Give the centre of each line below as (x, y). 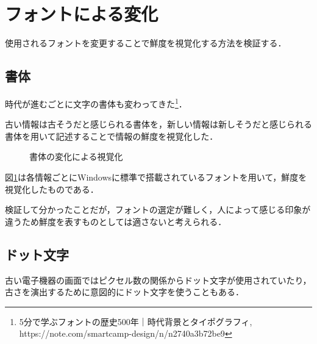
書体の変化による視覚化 (76, 156)
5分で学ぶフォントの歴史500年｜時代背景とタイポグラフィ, (136, 321)
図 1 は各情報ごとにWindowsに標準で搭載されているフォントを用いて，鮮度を (156, 177)
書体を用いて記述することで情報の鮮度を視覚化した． (112, 136)
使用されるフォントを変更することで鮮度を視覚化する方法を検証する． (146, 43)
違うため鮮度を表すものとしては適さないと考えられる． (116, 221)
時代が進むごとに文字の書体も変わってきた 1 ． (96, 102)
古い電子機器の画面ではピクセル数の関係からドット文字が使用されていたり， (158, 280)
